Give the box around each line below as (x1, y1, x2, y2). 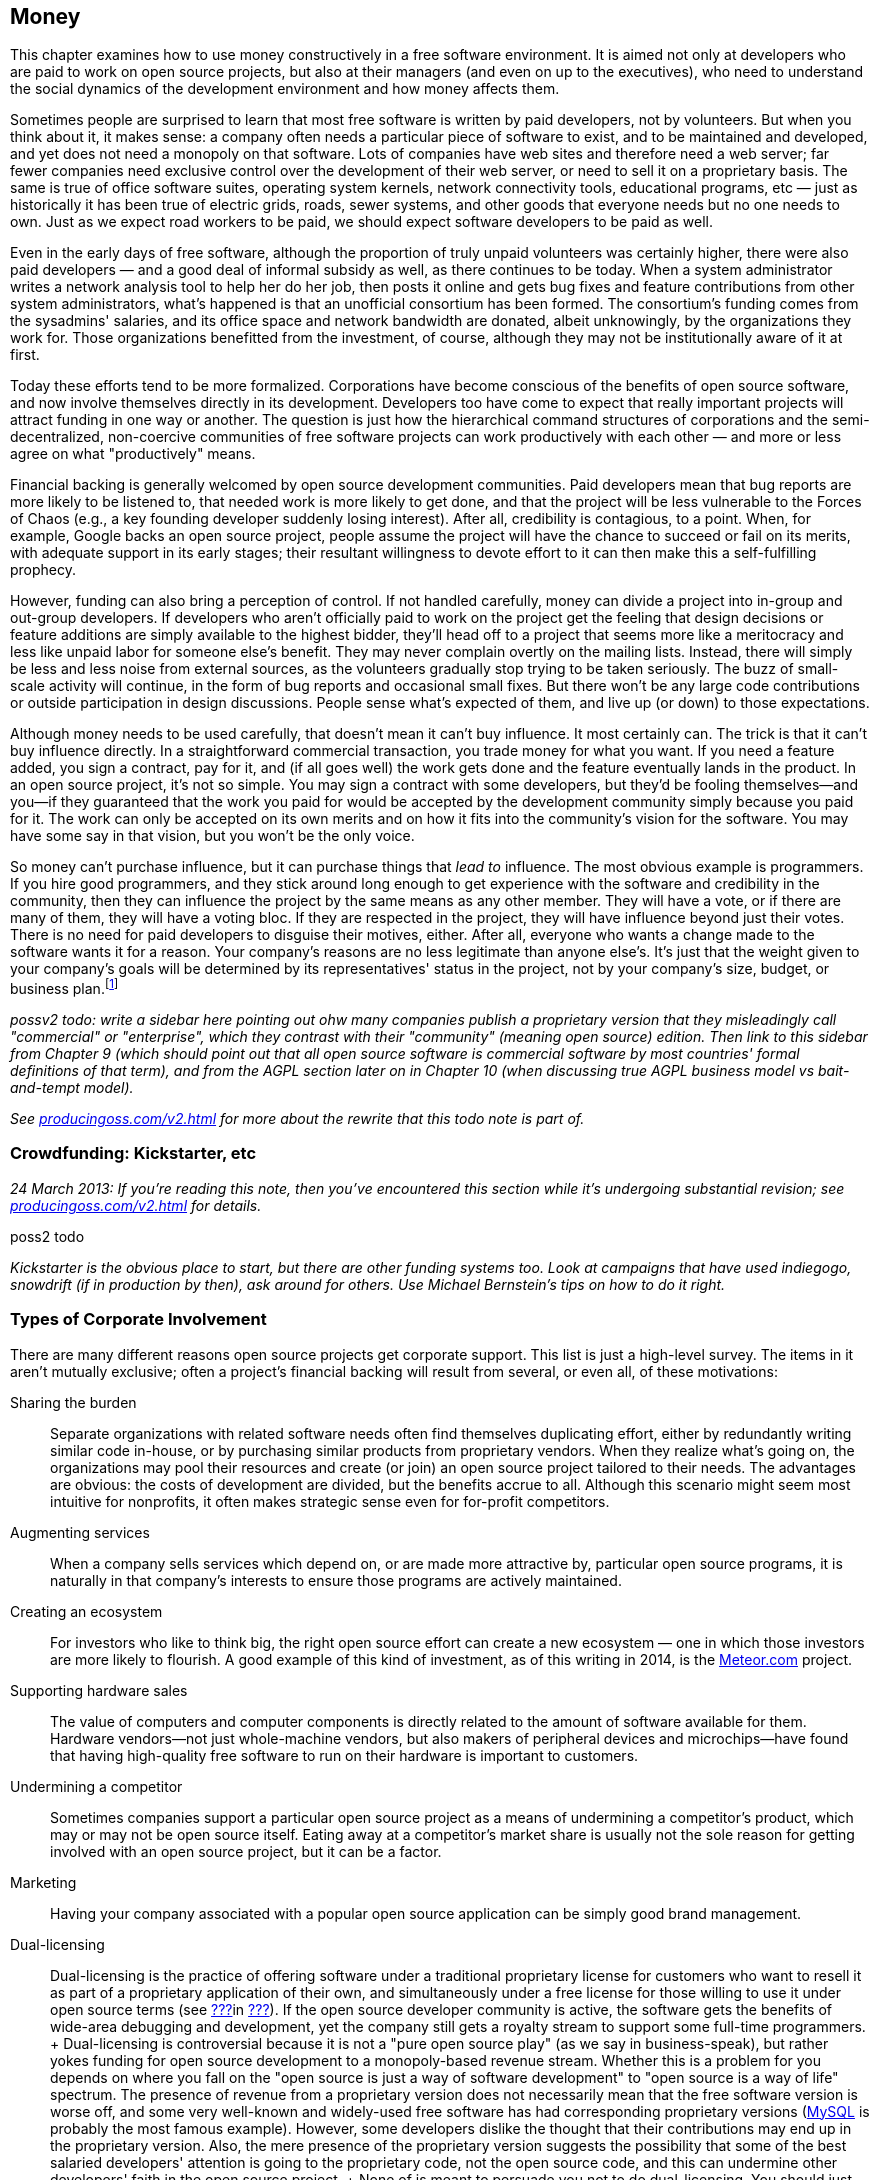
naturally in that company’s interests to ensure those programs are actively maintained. (50, 1571, 622, 1589)
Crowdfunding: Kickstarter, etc (10, 1143, 257, 1164)
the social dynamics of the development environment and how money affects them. (10, 80, 560, 98)
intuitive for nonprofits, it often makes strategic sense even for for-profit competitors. (50, 1492, 610, 1510)
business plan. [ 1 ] (10, 977, 119, 998)
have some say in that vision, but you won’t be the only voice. (10, 827, 415, 845)
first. (10, 346, 40, 364)
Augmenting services (10, 1523, 150, 1541)
